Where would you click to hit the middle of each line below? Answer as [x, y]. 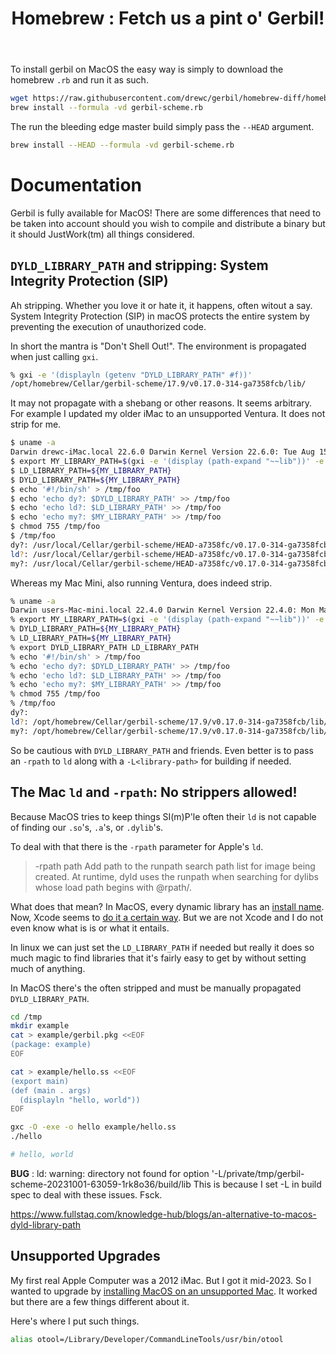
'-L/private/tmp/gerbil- [258, 1173]
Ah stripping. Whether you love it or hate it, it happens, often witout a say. [161, 305]
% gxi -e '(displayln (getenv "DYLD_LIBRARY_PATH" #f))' [131, 375]
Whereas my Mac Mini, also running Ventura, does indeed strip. [141, 583]
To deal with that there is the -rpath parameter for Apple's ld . [137, 846]
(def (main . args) [51, 1090]
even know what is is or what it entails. [90, 928]
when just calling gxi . [54, 356]
